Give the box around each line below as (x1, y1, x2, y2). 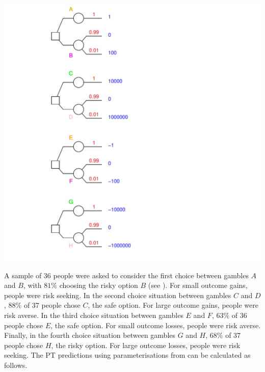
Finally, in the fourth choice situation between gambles (4, 330, 176, 340)
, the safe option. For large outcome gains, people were (88, 300, 258, 310)
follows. (4, 359, 28, 370)
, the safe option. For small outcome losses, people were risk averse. (50, 320, 261, 330)
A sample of (4, 270, 42, 280)
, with (23, 280, 42, 290)
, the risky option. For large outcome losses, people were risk (51, 339, 241, 350)
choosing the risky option (59, 280, 138, 290)
